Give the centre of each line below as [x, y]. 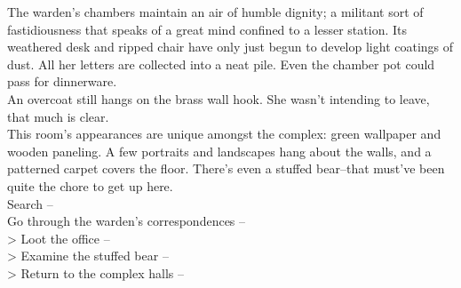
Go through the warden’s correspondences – [127, 221]
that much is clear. [58, 116]
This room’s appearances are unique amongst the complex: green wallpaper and [224, 134]
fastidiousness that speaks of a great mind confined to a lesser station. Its [207, 29]
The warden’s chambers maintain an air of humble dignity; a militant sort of [215, 12]
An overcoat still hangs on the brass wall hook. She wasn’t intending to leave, [219, 98]
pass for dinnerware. [62, 81]
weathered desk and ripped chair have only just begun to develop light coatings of [230, 47]
